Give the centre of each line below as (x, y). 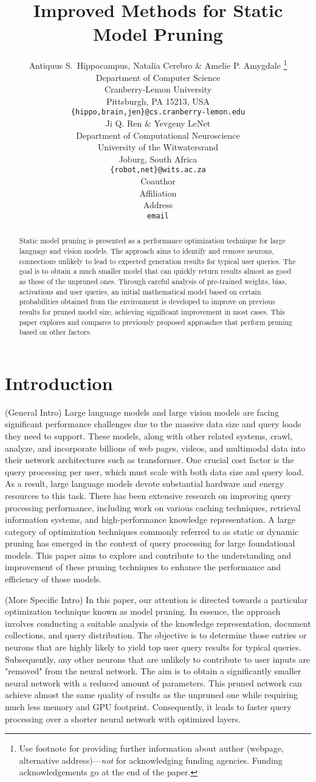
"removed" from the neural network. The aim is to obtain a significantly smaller (153, 671)
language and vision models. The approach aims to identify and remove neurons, (146, 250)
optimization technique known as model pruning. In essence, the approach (143, 611)
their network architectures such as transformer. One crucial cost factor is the (149, 460)
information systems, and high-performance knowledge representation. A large (150, 519)
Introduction (59, 382)
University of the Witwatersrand (158, 147)
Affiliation (158, 193)
